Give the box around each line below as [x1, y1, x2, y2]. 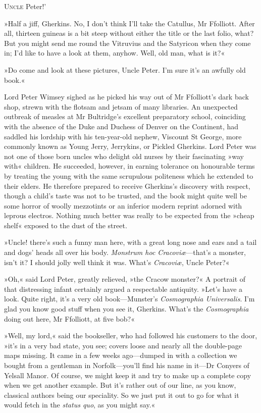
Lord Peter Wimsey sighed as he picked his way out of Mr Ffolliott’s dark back [4, 91, 249, 102]
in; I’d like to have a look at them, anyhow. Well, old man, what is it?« [4, 47, 225, 58]
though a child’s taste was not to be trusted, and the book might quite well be [4, 190, 247, 201]
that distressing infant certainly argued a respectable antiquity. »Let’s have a [4, 283, 243, 294]
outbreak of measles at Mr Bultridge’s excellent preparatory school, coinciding [4, 111, 246, 122]
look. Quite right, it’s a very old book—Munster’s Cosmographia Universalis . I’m [4, 293, 255, 304]
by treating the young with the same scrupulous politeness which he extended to [4, 170, 253, 181]
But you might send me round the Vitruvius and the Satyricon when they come [4, 37, 251, 48]
